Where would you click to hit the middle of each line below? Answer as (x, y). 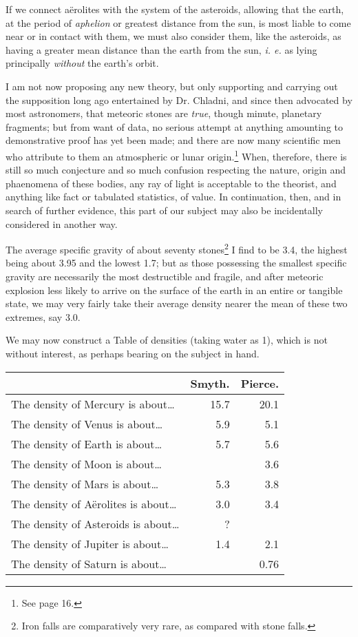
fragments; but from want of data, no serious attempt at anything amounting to (174, 126)
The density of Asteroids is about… (95, 523)
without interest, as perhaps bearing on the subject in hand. (133, 353)
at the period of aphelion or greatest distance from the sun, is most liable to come (178, 22)
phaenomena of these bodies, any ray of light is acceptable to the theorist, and (171, 183)
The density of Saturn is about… (89, 563)
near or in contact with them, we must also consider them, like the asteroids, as (173, 36)
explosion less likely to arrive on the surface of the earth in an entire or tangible (174, 290)
